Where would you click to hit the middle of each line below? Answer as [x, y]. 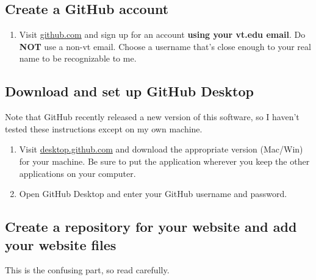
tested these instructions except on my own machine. [104, 128]
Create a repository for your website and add [151, 227]
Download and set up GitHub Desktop [129, 91]
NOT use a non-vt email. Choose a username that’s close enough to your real [165, 46]
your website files [61, 244]
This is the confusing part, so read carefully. [87, 270]
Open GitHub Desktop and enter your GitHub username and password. [153, 194]
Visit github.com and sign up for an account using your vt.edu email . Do [162, 34]
